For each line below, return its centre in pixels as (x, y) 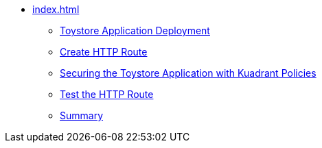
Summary (82, 115)
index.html (56, 9)
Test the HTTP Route (107, 94)
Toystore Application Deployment (135, 30)
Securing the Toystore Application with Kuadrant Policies (188, 73)
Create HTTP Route (104, 52)
